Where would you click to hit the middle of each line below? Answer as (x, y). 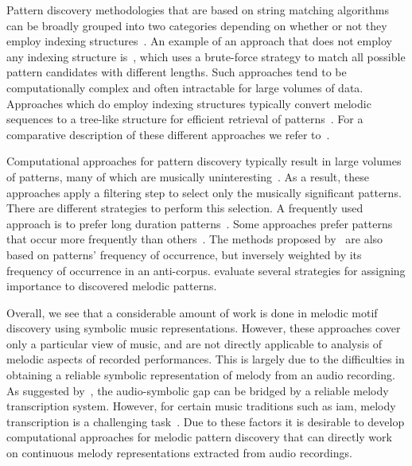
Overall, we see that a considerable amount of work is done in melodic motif (192, 312)
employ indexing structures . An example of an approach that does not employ (199, 41)
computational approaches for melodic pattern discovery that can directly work (199, 437)
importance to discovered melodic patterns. (112, 286)
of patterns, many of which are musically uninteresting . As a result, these (188, 176)
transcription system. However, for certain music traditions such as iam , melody (201, 406)
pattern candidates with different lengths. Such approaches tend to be (177, 72)
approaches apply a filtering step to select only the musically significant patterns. (204, 192)
